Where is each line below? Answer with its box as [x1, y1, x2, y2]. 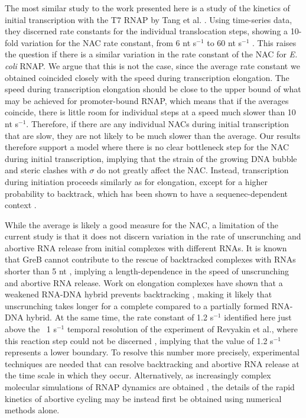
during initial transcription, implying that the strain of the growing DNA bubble [5, 152, 297, 164]
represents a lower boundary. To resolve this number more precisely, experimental [5, 346, 300, 358]
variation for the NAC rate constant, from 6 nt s [21, 36, 197, 48]
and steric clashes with [5, 164, 87, 176]
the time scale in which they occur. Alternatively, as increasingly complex [5, 369, 271, 381]
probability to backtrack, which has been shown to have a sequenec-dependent [5, 187, 288, 199]
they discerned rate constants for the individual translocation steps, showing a [5, 25, 288, 37]
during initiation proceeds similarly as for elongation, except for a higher [5, 175, 268, 187]
